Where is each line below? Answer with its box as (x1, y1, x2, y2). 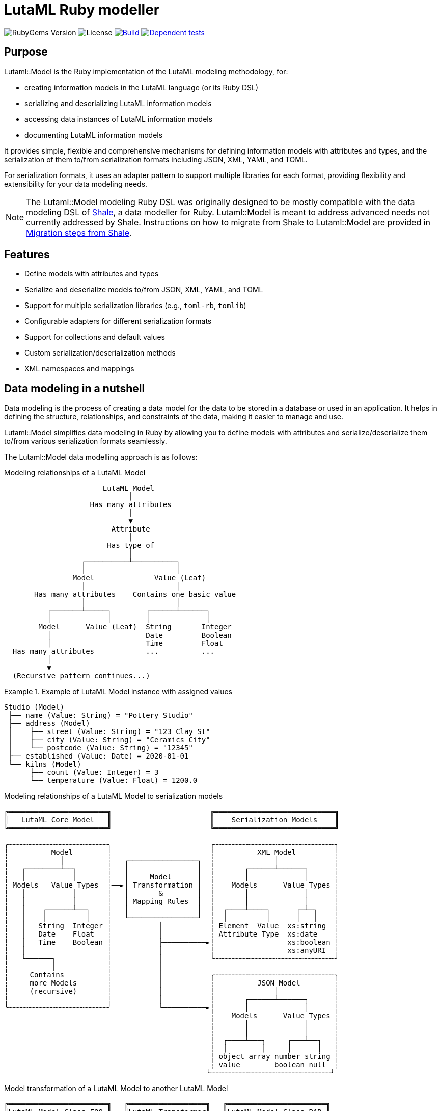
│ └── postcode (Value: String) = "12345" (8, 744, 193, 752)
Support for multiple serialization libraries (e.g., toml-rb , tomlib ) (24, 301, 246, 310)
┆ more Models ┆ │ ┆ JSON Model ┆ (4, 979, 339, 988)
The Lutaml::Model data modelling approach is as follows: (4, 452, 198, 462)
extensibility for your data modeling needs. (4, 179, 148, 188)
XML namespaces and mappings (24, 364, 134, 373)
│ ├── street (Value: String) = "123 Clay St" (8, 727, 210, 736)
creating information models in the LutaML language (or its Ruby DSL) (24, 83, 258, 92)
